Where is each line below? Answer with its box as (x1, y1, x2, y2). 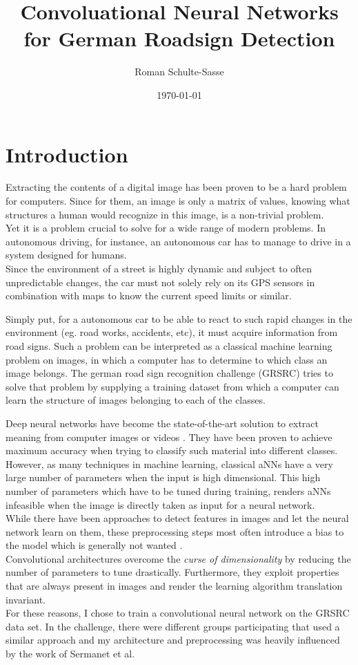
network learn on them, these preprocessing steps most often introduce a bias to (6, 524, 344, 538)
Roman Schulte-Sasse (135, 64, 224, 79)
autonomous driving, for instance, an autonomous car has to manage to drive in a (6, 234, 351, 248)
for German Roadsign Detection (23, 24, 335, 53)
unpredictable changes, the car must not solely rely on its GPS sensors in (6, 274, 315, 289)
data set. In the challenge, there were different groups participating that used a (6, 619, 340, 633)
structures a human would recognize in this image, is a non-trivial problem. (6, 207, 324, 221)
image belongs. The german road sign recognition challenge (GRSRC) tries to (6, 366, 333, 380)
